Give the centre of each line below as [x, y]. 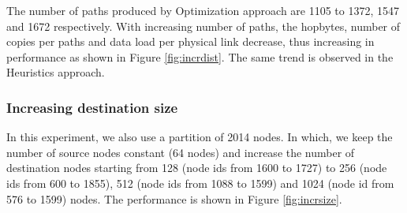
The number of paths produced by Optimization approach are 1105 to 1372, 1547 [203, 10]
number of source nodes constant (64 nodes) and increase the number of [181, 152]
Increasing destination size [92, 107]
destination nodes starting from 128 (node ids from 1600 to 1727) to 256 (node [197, 168]
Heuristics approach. [56, 72]
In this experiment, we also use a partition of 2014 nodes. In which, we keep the [200, 137]
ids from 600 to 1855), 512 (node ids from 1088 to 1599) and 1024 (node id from [200, 183]
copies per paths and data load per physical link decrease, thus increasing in [190, 41]
